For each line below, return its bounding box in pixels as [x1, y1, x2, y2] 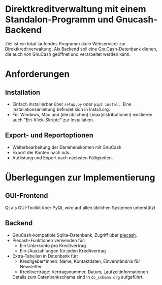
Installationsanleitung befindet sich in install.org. [12, 106, 110, 112]
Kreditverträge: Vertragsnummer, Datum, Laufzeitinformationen [19, 269, 149, 275]
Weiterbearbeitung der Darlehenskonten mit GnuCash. [12, 144, 123, 150]
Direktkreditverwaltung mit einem [5, 3, 146, 15]
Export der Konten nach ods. [12, 149, 70, 155]
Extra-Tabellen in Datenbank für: [12, 253, 78, 259]
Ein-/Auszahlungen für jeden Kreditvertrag [19, 248, 106, 253]
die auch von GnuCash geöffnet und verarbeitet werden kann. [5, 51, 131, 57]
